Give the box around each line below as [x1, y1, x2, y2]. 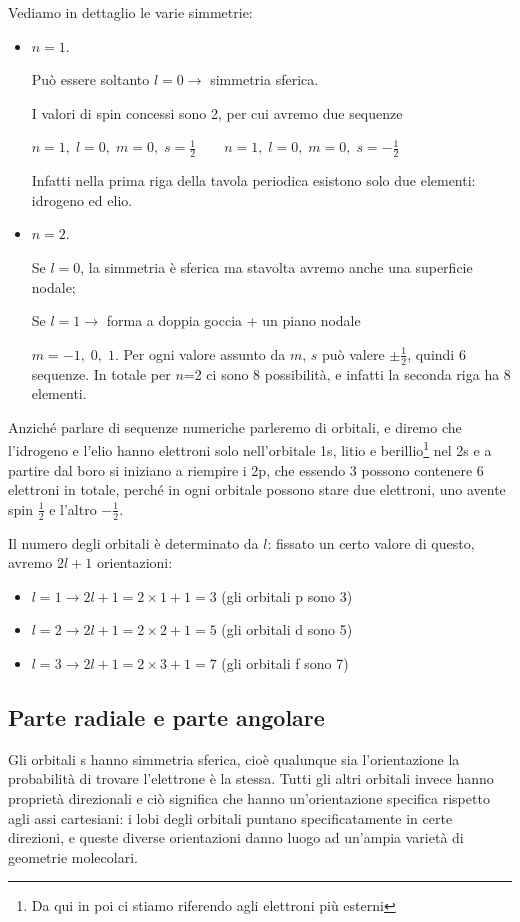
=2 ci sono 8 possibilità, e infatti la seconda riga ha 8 [183, 363, 511, 384]
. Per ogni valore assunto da [114, 343, 286, 364]
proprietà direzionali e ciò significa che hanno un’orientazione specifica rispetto [8, 788, 490, 808]
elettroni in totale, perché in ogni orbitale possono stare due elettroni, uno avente [8, 479, 506, 500]
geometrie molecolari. [8, 846, 138, 867]
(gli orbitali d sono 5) [221, 619, 353, 640]
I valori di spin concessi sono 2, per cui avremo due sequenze [31, 102, 403, 123]
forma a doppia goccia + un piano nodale [106, 310, 361, 331]
